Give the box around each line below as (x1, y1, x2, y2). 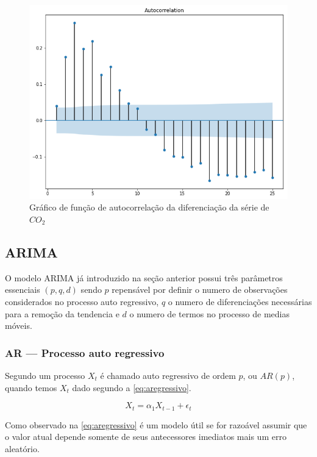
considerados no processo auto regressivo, (5, 295, 159, 308)
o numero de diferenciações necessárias (168, 295, 312, 308)
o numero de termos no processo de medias (129, 307, 290, 320)
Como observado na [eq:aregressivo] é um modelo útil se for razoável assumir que (5, 418, 307, 431)
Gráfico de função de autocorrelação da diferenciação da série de (29, 201, 269, 214)
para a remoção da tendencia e (5, 307, 119, 320)
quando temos (5, 381, 57, 394)
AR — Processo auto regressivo (5, 345, 165, 360)
